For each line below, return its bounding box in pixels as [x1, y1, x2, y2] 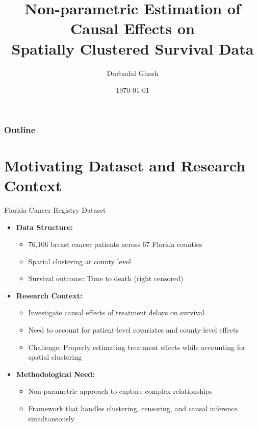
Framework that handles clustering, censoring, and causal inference [28, 403, 238, 414]
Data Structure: [16, 221, 73, 232]
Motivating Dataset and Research [4, 155, 246, 175]
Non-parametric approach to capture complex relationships [28, 386, 213, 396]
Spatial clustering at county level [28, 256, 131, 266]
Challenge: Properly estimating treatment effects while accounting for [28, 341, 246, 352]
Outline [4, 123, 36, 136]
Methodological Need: [16, 368, 95, 379]
